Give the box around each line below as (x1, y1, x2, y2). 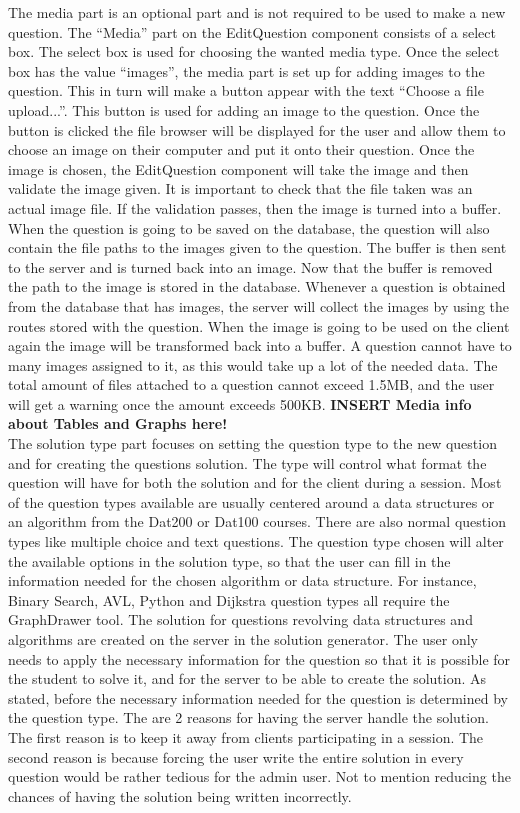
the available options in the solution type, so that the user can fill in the (8, 550, 451, 571)
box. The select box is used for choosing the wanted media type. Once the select (8, 41, 500, 62)
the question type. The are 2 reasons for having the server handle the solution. (8, 707, 489, 728)
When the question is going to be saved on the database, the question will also (8, 217, 490, 238)
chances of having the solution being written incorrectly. (8, 785, 352, 806)
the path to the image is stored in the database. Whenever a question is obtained (8, 276, 506, 297)
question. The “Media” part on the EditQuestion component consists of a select (8, 21, 496, 42)
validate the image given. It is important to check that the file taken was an (8, 178, 473, 199)
